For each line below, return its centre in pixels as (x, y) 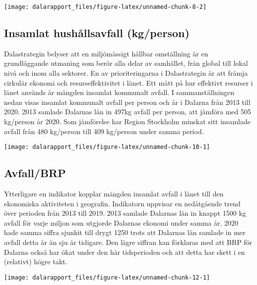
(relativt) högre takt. (36, 261)
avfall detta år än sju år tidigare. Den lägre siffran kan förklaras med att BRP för (128, 242)
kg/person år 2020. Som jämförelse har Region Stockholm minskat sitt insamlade (127, 121)
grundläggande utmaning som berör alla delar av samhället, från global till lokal (126, 63)
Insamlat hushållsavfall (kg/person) (97, 33)
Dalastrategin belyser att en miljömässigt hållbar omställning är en (106, 53)
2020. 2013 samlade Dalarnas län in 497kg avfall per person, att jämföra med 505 (128, 112)
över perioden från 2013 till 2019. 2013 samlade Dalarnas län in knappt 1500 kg (125, 213)
